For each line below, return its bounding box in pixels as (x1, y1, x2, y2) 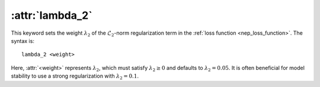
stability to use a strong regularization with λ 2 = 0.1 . (11, 72, 139, 81)
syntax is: (11, 37, 35, 44)
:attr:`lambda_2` (11, 9, 92, 22)
